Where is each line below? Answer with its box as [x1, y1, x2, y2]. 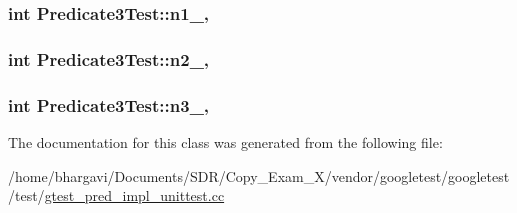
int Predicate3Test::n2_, [8, 46, 210, 71]
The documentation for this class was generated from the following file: [8, 131, 443, 152]
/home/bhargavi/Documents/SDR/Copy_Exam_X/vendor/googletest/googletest [8, 165, 510, 186]
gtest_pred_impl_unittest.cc [44, 185, 225, 206]
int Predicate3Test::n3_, [8, 92, 210, 117]
